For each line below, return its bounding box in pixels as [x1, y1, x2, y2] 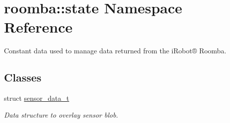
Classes [4, 70, 42, 85]
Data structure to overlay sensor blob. [4, 109, 118, 120]
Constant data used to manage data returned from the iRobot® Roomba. [4, 45, 227, 56]
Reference [4, 17, 73, 37]
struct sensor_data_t [4, 93, 69, 103]
